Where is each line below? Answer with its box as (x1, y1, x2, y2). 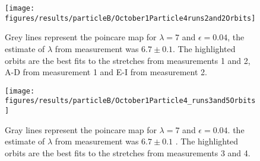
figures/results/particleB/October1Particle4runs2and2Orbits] (5, 14, 256, 22)
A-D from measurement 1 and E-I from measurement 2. (5, 66, 207, 78)
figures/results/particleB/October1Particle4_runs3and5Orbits (5, 96, 256, 105)
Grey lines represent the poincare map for (5, 31, 157, 43)
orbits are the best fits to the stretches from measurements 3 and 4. (5, 146, 251, 159)
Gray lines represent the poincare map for (5, 123, 157, 136)
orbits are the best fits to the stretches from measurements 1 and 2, (5, 54, 251, 66)
